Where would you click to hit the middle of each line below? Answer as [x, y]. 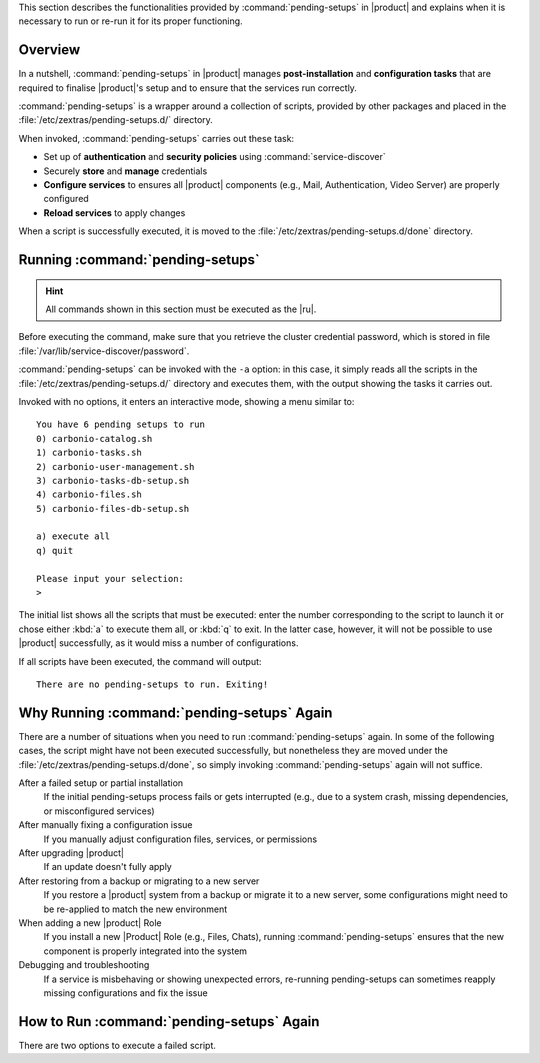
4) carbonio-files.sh [89, 494]
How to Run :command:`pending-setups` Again [169, 1021]
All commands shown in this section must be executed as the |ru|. [181, 309]
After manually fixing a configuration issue [105, 825]
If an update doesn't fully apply [107, 867]
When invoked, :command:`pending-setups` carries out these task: [156, 138]
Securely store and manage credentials [125, 171]
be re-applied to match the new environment [135, 909]
